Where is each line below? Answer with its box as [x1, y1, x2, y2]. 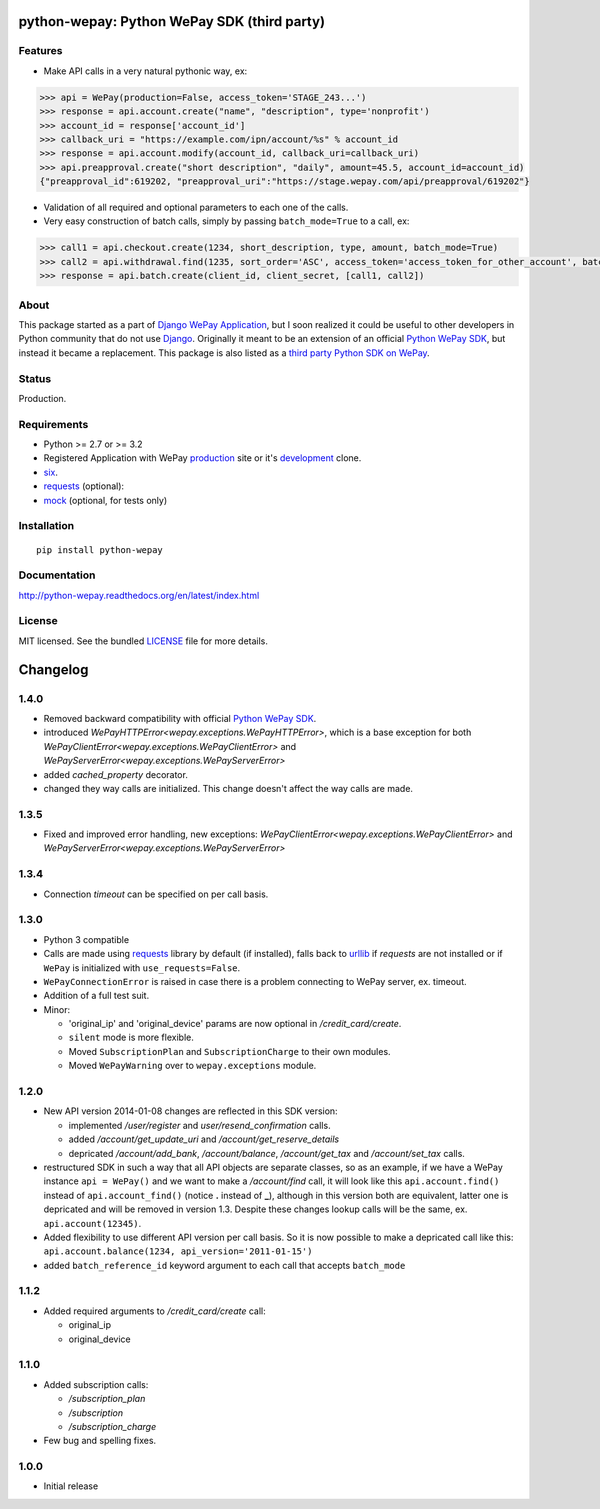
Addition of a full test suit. [43, 990, 150, 1002]
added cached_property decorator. [43, 768, 189, 780]
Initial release [43, 1480, 99, 1492]
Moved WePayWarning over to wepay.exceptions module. [68, 1060, 317, 1072]
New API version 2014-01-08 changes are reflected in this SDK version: [43, 1105, 339, 1117]
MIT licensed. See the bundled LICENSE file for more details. [18, 635, 269, 647]
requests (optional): [43, 480, 125, 492]
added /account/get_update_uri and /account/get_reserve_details [68, 1133, 340, 1145]
